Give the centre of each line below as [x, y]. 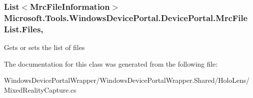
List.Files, [24, 29]
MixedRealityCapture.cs [40, 89]
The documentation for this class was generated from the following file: [111, 63]
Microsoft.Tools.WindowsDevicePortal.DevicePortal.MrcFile [126, 17]
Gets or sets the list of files [44, 47]
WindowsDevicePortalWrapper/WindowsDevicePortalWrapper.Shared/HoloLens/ [127, 80]
